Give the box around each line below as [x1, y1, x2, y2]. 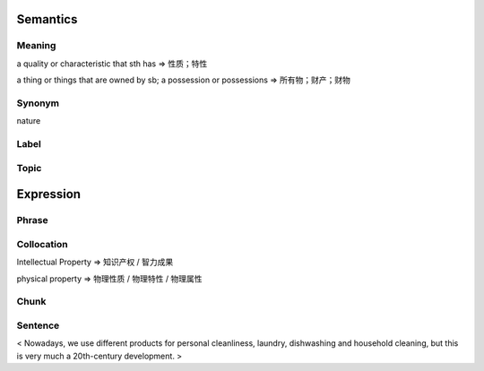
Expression [16, 186, 81, 202]
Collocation [16, 237, 68, 250]
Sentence [16, 319, 60, 332]
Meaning [16, 39, 56, 52]
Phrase [16, 214, 48, 227]
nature [16, 116, 41, 126]
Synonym [16, 97, 60, 109]
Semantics [16, 12, 78, 27]
